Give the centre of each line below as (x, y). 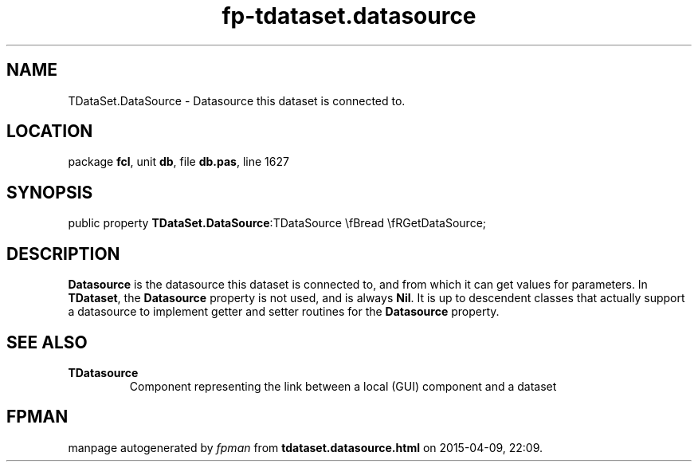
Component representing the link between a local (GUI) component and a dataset (343, 386)
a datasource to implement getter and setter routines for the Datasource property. (284, 312)
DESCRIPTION (63, 254)
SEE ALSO (47, 342)
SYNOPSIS (50, 192)
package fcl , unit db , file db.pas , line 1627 (178, 162)
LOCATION (50, 132)
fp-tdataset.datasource (349, 16)
